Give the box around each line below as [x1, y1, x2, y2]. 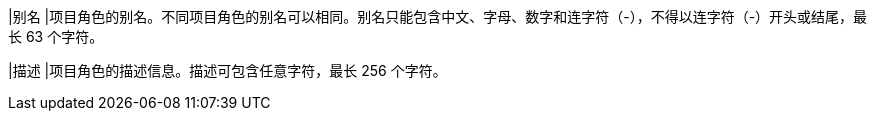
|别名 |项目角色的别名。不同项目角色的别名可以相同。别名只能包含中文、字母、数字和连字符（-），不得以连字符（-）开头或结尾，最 [8, 8, 868, 25]
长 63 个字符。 [8, 28, 104, 45]
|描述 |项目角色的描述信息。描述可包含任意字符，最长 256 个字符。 [8, 62, 447, 79]
